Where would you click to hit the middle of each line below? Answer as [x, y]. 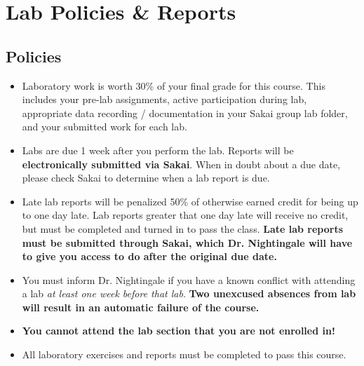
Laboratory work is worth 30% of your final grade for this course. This [174, 85]
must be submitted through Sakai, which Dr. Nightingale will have [187, 242]
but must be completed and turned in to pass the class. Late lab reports [183, 228]
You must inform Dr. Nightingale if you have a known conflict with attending [189, 279]
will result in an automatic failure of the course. [141, 307]
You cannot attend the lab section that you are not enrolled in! [178, 331]
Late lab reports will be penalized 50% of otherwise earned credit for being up [190, 201]
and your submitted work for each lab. [105, 127]
